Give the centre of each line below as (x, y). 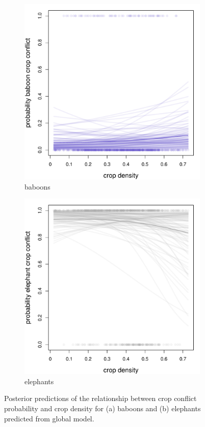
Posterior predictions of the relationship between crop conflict (100, 398)
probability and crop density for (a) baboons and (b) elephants (102, 408)
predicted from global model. (49, 418)
